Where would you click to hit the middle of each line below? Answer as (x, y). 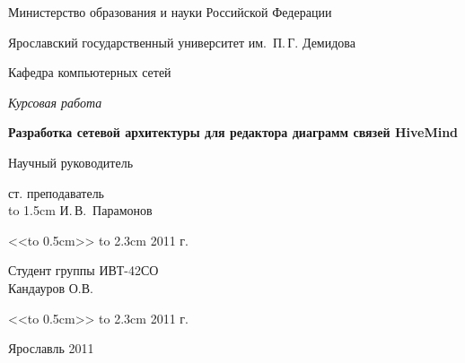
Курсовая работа (55, 102)
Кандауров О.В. (51, 287)
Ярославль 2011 (51, 348)
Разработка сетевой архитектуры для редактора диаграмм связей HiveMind (233, 132)
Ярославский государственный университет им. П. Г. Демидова (182, 42)
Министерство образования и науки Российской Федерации (170, 12)
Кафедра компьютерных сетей (90, 72)
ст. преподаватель (56, 192)
